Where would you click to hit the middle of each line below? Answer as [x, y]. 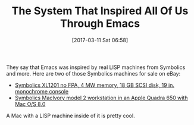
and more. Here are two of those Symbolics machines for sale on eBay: [93, 73]
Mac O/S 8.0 [30, 104]
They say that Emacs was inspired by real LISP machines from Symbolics [96, 67]
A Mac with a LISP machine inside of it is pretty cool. [71, 115]
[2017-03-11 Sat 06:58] [100, 40]
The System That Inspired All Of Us [100, 11]
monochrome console [42, 91]
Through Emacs [100, 24]
